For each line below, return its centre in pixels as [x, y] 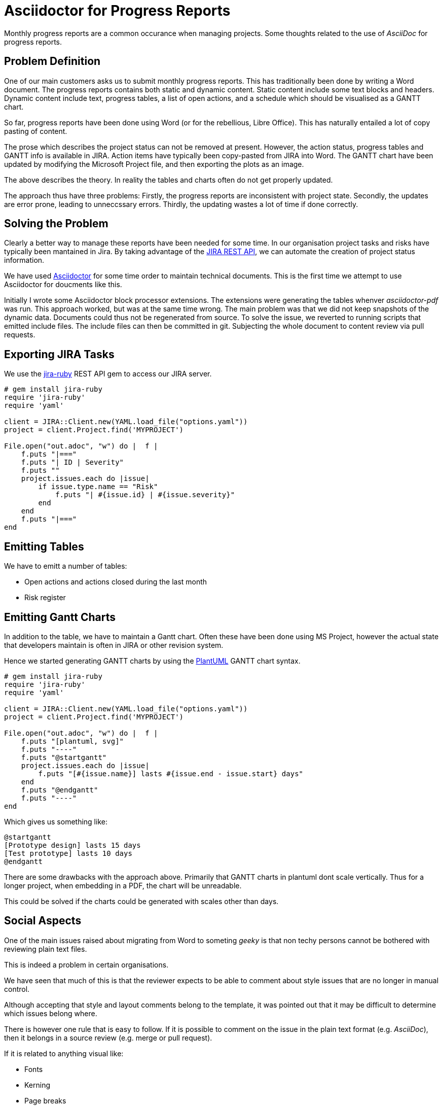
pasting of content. [36, 131]
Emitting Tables [44, 546]
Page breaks [45, 1100]
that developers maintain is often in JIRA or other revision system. [114, 645]
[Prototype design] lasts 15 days [72, 845]
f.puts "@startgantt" [64, 757]
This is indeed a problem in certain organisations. [86, 964]
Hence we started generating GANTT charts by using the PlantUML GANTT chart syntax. [152, 661]
